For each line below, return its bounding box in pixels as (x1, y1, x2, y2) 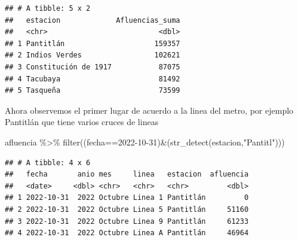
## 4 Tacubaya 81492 (5, 74, 180, 83)
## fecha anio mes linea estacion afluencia (5, 170, 249, 179)
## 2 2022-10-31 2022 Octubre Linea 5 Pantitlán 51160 (5, 205, 249, 214)
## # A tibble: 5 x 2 (5, 4, 91, 13)
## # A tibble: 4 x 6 (5, 158, 91, 167)
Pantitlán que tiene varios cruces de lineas (5, 116, 159, 128)
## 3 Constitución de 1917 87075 (5, 62, 180, 71)
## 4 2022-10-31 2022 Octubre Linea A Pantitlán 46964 (5, 229, 249, 238)
